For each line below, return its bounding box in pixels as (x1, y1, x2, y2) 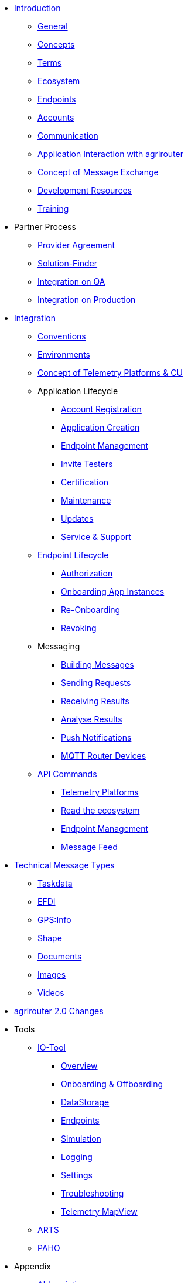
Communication (37, 131, 98, 141)
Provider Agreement (37, 240, 115, 250)
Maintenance (61, 495, 111, 505)
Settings (61, 1170, 93, 1180)
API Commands (37, 769, 97, 779)
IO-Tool (37, 1042, 66, 1052)
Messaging (37, 641, 80, 651)
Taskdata (37, 878, 73, 888)
